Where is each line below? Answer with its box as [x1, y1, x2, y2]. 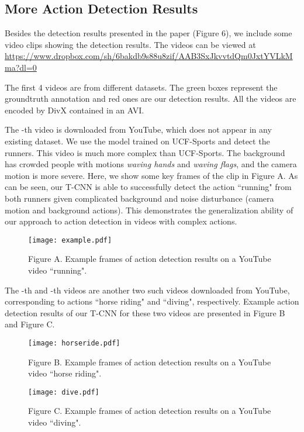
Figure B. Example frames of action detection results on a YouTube [28, 355, 271, 368]
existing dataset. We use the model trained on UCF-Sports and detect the [5, 134, 270, 147]
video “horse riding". [28, 367, 102, 379]
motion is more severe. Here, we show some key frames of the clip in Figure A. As [5, 169, 298, 181]
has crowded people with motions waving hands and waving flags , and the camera [5, 158, 297, 170]
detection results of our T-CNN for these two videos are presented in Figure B [5, 306, 285, 319]
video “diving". [28, 416, 81, 428]
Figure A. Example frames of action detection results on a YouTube [28, 253, 271, 265]
